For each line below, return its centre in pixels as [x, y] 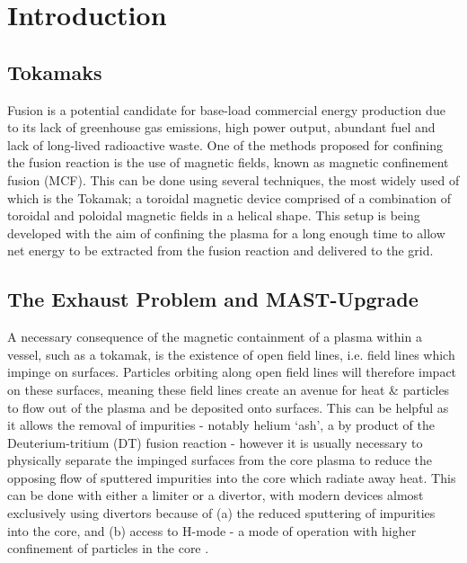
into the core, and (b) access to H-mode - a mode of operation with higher [212, 530]
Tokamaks [55, 71]
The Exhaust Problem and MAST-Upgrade [213, 299]
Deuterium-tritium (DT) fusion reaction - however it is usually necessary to [215, 442]
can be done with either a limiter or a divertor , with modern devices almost [216, 495]
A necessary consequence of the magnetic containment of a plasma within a [215, 337]
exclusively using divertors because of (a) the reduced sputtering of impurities [221, 513]
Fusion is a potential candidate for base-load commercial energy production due [226, 109]
